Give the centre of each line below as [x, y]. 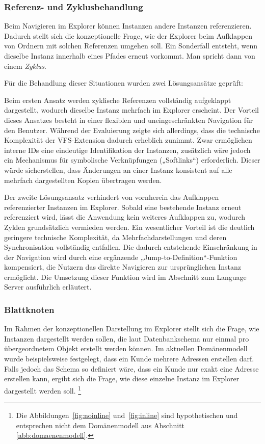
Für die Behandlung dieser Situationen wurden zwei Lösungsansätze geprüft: [124, 83]
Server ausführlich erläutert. [48, 287]
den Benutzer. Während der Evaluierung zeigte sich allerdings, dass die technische [132, 130]
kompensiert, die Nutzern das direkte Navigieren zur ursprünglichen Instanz [123, 267]
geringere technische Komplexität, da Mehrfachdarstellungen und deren [115, 237]
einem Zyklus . [25, 66]
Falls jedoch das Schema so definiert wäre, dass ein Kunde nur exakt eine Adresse [131, 368]
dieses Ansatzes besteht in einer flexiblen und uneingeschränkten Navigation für [129, 120]
